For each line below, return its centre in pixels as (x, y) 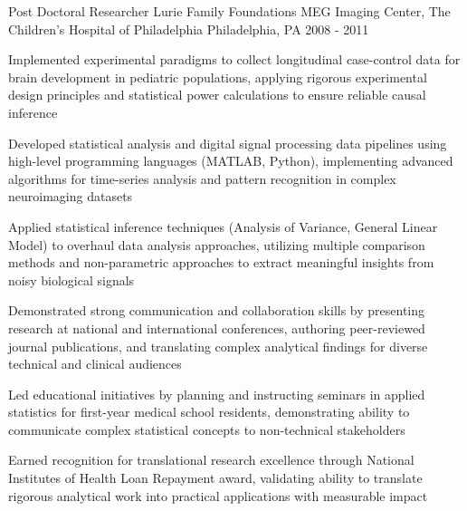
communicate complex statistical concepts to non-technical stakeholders (207, 429)
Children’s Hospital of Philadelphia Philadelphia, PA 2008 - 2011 (189, 29)
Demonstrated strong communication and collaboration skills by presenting (217, 310)
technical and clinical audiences (95, 364)
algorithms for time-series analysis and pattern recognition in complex (202, 178)
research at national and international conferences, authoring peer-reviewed (217, 328)
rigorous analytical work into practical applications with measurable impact (218, 495)
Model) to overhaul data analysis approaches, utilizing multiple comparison (217, 244)
